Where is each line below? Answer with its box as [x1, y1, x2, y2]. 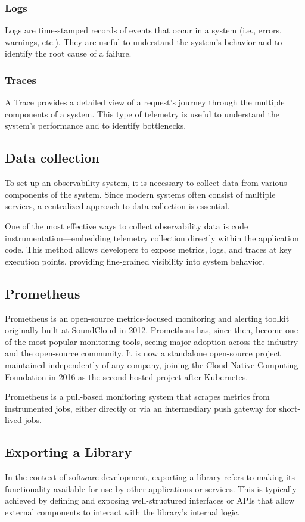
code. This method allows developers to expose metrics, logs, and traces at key [5, 243, 292, 256]
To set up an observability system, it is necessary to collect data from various [5, 176, 287, 189]
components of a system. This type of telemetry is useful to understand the [5, 107, 280, 120]
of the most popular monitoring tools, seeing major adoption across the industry [5, 335, 298, 347]
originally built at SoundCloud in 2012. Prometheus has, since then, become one [5, 324, 298, 336]
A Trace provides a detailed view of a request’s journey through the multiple [5, 96, 285, 108]
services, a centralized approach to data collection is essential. [5, 200, 230, 212]
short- [279, 402, 301, 414]
